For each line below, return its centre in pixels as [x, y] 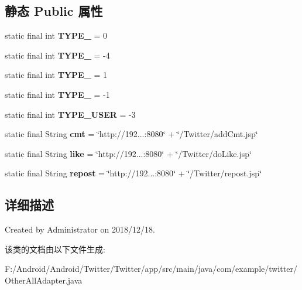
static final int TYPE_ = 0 [56, 35]
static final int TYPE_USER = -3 [70, 114]
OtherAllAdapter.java [44, 280]
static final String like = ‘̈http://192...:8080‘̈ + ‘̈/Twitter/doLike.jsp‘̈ [128, 153]
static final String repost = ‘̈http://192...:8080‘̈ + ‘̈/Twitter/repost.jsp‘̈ [133, 173]
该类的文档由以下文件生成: [55, 249]
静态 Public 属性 [54, 11]
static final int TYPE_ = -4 [57, 55]
